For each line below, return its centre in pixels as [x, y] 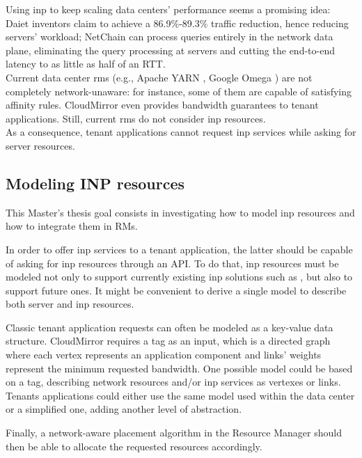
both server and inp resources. [70, 304]
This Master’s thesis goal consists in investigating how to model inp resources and [180, 212]
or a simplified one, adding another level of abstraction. [124, 409]
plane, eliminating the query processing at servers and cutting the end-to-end [170, 50]
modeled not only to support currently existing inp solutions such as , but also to [179, 277]
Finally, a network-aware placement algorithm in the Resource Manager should [174, 433]
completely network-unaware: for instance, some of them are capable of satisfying [179, 91]
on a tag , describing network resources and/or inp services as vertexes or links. [173, 382]
